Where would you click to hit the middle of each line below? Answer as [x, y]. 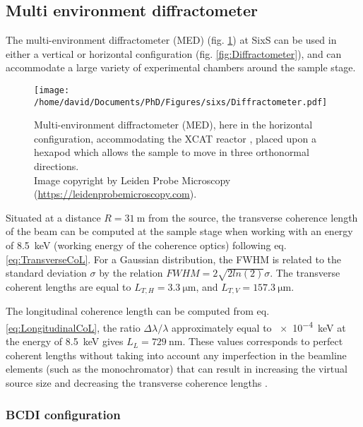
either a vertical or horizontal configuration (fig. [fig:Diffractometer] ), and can [174, 53]
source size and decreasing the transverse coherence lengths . [137, 383]
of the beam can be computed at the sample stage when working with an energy [179, 231]
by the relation [131, 273]
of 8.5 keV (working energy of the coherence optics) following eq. [146, 245]
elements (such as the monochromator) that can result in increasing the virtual [177, 369]
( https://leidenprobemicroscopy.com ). [115, 194]
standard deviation [46, 273]
